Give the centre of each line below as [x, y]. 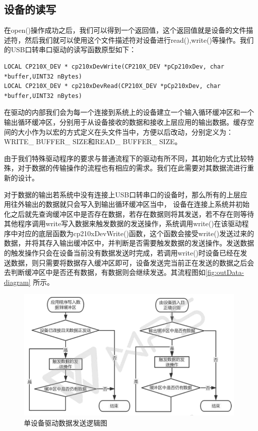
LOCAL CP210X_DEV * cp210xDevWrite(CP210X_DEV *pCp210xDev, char [114, 66]
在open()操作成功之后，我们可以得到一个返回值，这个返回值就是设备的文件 [125, 30]
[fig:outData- [225, 272]
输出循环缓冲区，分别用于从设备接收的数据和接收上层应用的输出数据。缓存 [126, 122]
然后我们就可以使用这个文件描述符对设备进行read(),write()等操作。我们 [139, 40]
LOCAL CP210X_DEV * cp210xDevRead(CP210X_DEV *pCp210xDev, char [112, 86]
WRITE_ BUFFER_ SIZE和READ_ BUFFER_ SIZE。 [93, 141]
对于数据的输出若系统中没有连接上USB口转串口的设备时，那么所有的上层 [122, 194]
